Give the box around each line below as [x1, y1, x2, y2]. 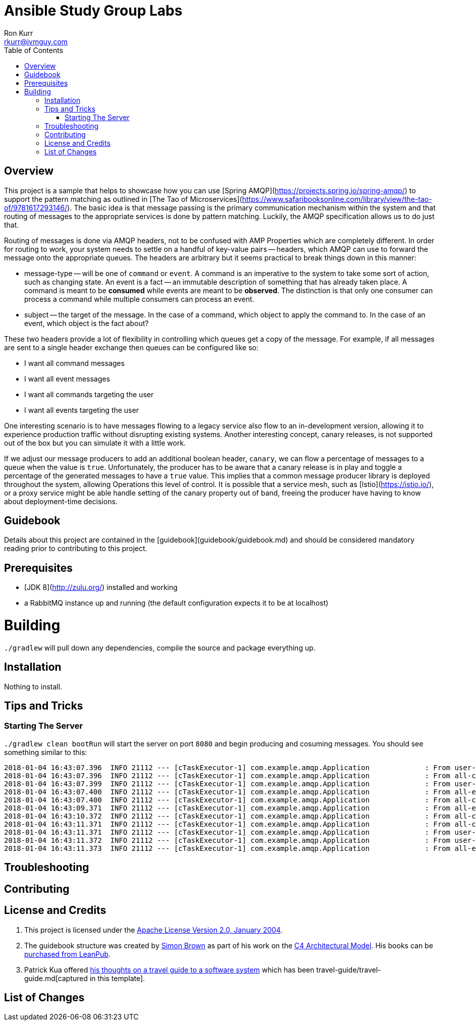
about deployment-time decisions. [4, 497, 118, 506]
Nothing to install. [4, 682, 63, 691]
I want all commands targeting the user [24, 390, 154, 399]
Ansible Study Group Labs [4, 2, 183, 19]
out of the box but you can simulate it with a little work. [4, 438, 186, 447]
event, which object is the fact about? [24, 318, 149, 328]
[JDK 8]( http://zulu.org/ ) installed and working [24, 583, 178, 592]
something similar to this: [4, 747, 87, 757]
